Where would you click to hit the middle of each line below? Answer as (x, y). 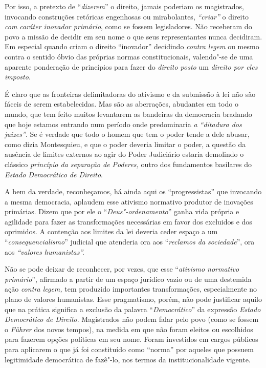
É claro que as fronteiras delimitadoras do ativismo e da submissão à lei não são (130, 94)
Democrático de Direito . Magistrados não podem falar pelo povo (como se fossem (132, 319)
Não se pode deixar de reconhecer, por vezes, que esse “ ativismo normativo (122, 269)
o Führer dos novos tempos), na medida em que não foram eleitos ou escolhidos (129, 329)
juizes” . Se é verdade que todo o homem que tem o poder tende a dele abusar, (127, 134)
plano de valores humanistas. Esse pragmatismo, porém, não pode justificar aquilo (133, 299)
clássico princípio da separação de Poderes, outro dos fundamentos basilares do (128, 164)
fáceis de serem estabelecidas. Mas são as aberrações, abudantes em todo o (121, 104)
